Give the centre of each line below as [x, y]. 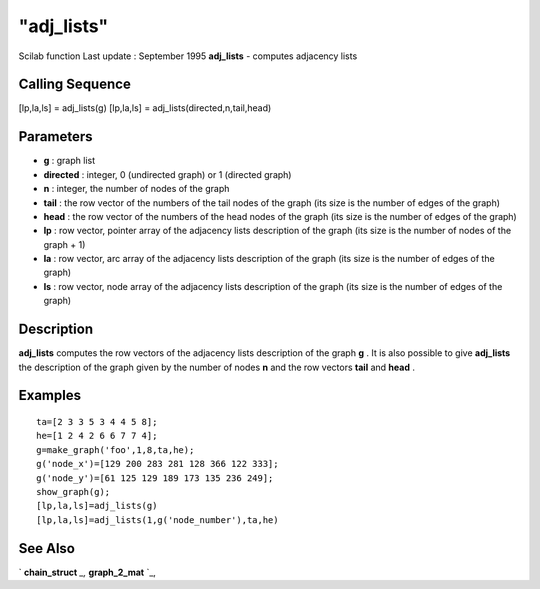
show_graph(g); [73, 491]
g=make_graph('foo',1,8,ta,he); [115, 449]
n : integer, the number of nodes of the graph [136, 189]
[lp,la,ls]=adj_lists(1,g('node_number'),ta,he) [157, 519]
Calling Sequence [75, 84]
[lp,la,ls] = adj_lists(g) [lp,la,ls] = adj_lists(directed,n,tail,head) [145, 108]
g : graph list [69, 161]
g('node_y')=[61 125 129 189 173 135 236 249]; [155, 478]
